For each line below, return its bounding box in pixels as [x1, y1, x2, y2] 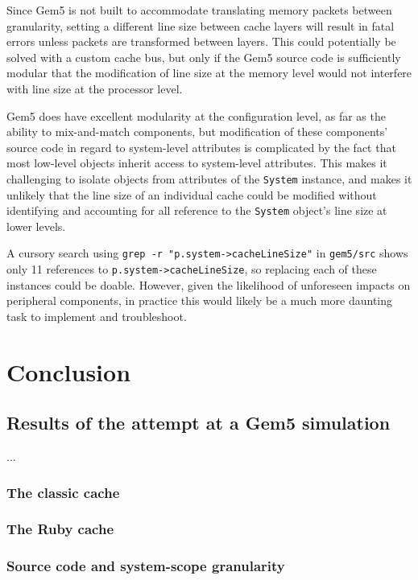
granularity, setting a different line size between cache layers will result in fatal [6, 17, 395, 34]
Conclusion [6, 355, 131, 388]
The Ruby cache [6, 519, 114, 539]
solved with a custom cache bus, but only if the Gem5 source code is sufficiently [6, 48, 401, 65]
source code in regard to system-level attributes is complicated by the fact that [6, 138, 396, 155]
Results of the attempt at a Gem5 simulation [6, 410, 391, 435]
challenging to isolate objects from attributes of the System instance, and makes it [6, 170, 412, 187]
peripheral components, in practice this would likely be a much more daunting [6, 292, 393, 309]
